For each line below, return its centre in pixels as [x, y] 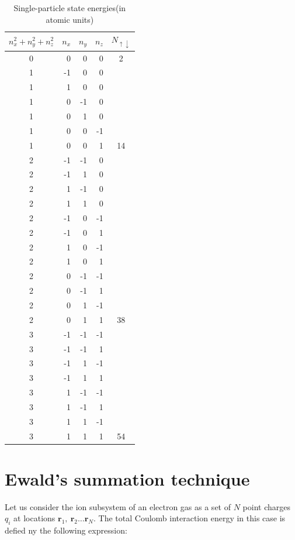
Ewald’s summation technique [127, 478]
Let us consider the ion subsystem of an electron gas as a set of [118, 506]
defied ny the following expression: [66, 530]
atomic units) [70, 19]
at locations [34, 518]
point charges [266, 506]
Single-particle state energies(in [70, 8]
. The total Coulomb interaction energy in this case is [190, 518]
